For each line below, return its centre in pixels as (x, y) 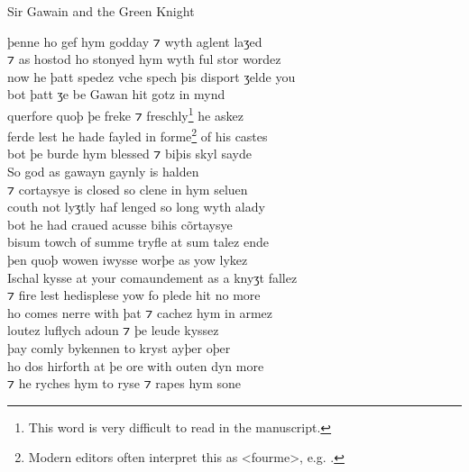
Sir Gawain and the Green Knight (101, 11)
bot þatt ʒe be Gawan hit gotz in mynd (116, 94)
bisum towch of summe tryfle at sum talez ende (138, 242)
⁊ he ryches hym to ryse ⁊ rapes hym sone (124, 383)
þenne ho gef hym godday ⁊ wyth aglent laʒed (135, 41)
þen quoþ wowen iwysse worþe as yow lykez (128, 260)
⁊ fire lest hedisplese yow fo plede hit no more (134, 295)
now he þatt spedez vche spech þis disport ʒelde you (152, 76)
